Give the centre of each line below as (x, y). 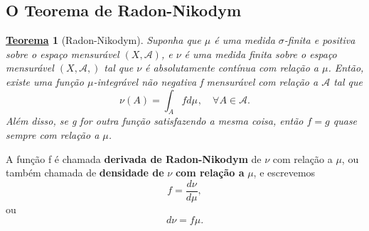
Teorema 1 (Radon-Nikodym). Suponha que (103, 40)
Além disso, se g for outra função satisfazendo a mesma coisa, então (155, 121)
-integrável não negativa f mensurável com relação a (206, 81)
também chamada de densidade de (85, 173)
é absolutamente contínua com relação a (232, 68)
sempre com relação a (53, 134)
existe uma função (45, 81)
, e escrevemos (284, 173)
